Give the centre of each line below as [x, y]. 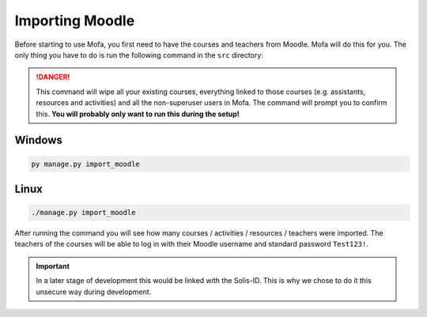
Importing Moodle [75, 21]
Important [53, 266]
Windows [38, 140]
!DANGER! [53, 77]
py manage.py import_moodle [85, 164]
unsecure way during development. [94, 292]
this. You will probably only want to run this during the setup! [138, 114]
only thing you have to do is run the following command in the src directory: [139, 55]
